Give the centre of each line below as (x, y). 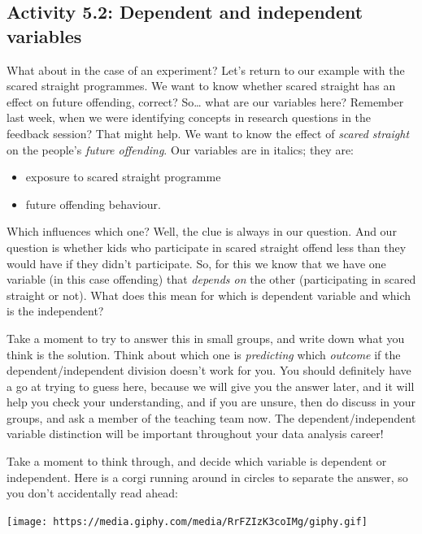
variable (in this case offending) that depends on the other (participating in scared (211, 279)
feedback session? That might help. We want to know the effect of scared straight (208, 133)
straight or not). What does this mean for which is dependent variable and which (209, 295)
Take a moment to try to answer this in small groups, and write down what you (206, 338)
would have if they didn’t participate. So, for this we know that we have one (196, 263)
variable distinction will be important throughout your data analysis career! (195, 434)
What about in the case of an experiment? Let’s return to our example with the (206, 69)
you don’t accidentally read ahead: (92, 493)
